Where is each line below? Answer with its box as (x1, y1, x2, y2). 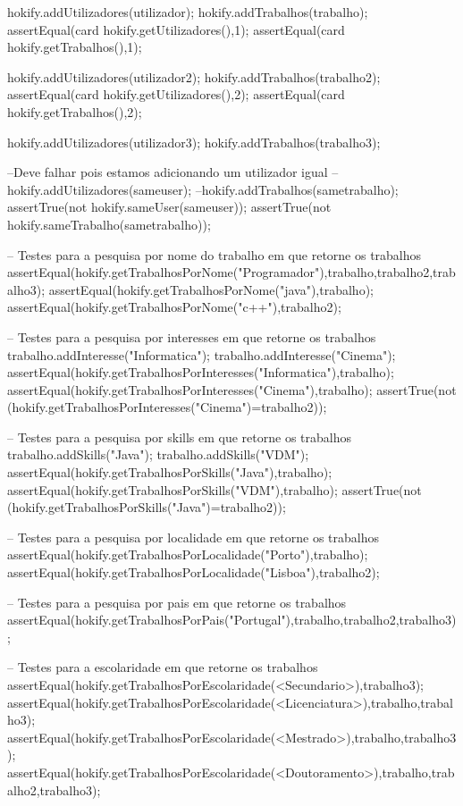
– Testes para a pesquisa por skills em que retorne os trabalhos (7, 427, 351, 446)
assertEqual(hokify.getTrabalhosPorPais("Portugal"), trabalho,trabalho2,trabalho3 (7, 610, 451, 629)
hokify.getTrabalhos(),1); (7, 38, 142, 56)
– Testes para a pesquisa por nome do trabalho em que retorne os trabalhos (7, 245, 422, 264)
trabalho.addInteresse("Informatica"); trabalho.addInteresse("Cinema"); (7, 345, 396, 364)
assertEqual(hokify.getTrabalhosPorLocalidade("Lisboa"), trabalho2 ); (7, 563, 380, 582)
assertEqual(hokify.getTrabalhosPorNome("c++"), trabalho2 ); (7, 298, 341, 316)
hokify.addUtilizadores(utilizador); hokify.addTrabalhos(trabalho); (7, 3, 368, 21)
